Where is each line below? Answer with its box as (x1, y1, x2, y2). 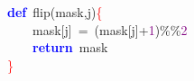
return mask (32, 38, 108, 57)
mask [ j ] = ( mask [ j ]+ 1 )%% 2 (32, 20, 188, 39)
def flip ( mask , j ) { (7, 3, 103, 21)
